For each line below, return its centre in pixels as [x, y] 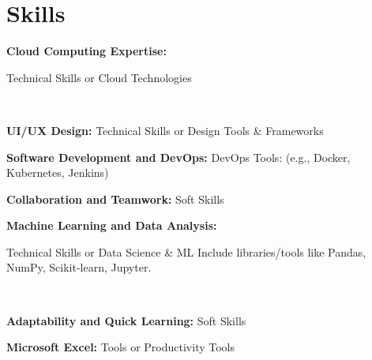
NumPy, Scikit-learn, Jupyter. [79, 267]
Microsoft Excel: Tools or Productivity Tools [120, 347]
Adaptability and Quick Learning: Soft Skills [126, 320]
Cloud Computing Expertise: [86, 51]
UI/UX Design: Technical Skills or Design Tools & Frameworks [165, 130]
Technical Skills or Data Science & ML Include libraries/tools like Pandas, [186, 251]
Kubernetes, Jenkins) [58, 172]
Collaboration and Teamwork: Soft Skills [115, 199]
